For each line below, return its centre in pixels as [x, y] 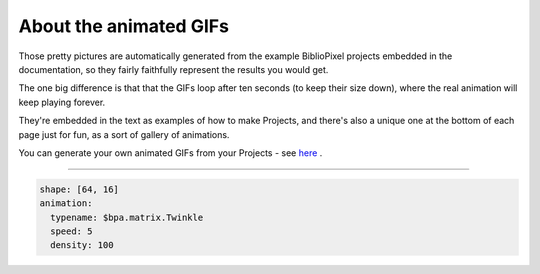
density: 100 [82, 245]
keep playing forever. [62, 102]
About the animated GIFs [124, 26]
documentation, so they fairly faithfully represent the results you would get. [173, 69]
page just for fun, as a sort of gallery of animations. [124, 134]
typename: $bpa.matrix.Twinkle [127, 217]
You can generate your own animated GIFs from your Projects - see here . [170, 152]
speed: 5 [71, 231]
